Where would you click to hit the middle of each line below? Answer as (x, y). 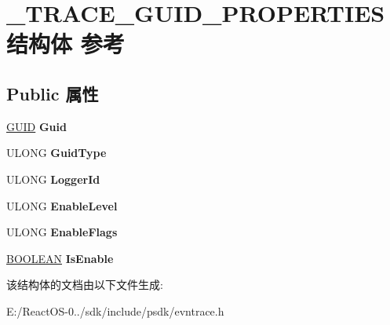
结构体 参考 (66, 44)
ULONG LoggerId (53, 179)
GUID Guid (36, 126)
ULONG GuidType (56, 153)
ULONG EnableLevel (62, 205)
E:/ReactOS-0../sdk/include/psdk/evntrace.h (115, 310)
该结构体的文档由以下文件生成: (85, 285)
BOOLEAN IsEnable (60, 258)
